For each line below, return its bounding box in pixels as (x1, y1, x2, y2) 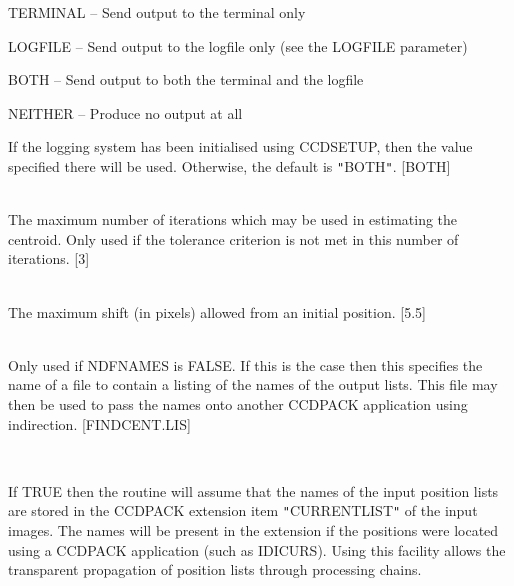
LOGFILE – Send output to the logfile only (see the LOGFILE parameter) (8, 35, 468, 56)
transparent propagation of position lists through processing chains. (8, 559, 422, 580)
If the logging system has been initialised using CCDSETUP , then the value (8, 136, 473, 157)
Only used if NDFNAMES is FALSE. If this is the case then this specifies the (8, 354, 483, 375)
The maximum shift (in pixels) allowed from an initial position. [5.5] (8, 301, 426, 322)
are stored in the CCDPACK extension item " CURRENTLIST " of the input (8, 500, 478, 521)
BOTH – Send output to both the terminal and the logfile (8, 69, 364, 90)
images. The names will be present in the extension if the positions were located (8, 520, 499, 540)
